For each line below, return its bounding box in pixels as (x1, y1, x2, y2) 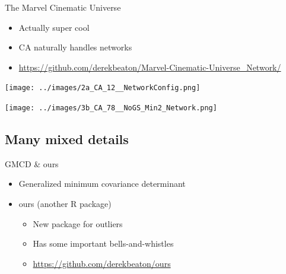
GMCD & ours (5, 157, 59, 170)
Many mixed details (5, 130, 129, 148)
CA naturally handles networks (18, 41, 132, 53)
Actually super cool (18, 21, 90, 33)
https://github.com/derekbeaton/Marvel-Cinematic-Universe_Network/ (18, 60, 281, 73)
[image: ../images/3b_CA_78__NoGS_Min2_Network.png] (5, 104, 217, 113)
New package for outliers (33, 217, 123, 230)
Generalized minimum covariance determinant (18, 177, 186, 190)
